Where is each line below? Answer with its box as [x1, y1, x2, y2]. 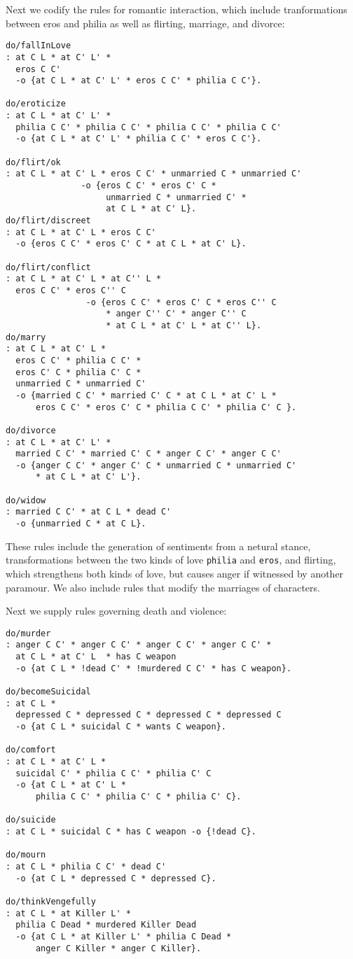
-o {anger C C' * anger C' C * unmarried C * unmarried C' [15, 460, 297, 470]
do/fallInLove [6, 41, 71, 51]
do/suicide [6, 815, 56, 825]
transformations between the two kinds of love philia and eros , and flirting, [6, 552, 336, 567]
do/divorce [6, 425, 56, 435]
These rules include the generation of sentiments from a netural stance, [6, 538, 311, 553]
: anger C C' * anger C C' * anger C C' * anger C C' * [6, 640, 272, 650]
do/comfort [6, 745, 56, 755]
